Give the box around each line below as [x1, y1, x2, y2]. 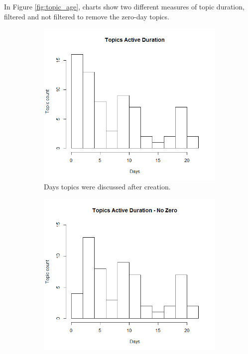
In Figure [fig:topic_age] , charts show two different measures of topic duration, [4, 1, 245, 11]
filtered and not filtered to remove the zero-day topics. [4, 11, 169, 21]
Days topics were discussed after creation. [44, 181, 171, 192]
